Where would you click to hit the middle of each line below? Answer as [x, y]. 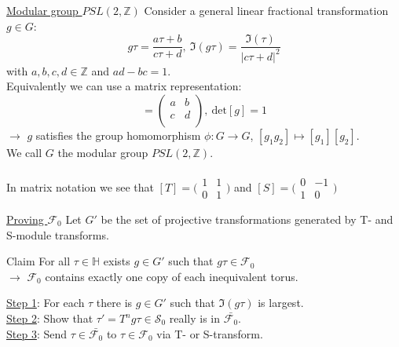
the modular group [103, 152]
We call [24, 152]
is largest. [281, 303]
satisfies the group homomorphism [118, 135]
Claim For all [38, 261]
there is [114, 303]
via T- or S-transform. [210, 333]
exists [117, 261]
